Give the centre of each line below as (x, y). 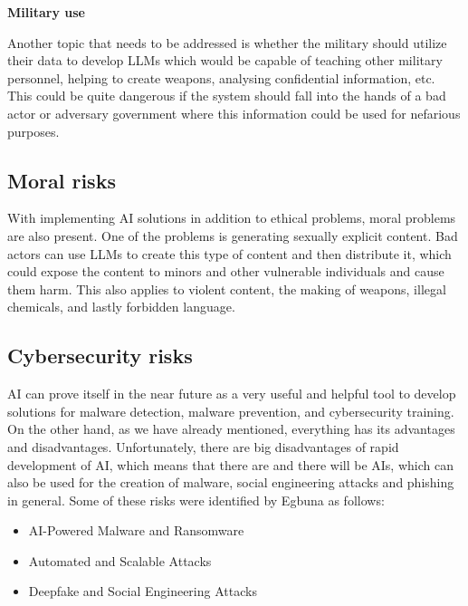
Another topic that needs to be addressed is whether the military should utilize (227, 42)
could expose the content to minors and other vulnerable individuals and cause (226, 271)
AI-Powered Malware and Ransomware (136, 530)
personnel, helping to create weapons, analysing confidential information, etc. (221, 77)
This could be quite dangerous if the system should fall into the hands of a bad (227, 96)
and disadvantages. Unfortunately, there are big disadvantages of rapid (203, 446)
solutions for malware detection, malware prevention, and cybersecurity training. (231, 411)
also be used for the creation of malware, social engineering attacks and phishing (231, 482)
